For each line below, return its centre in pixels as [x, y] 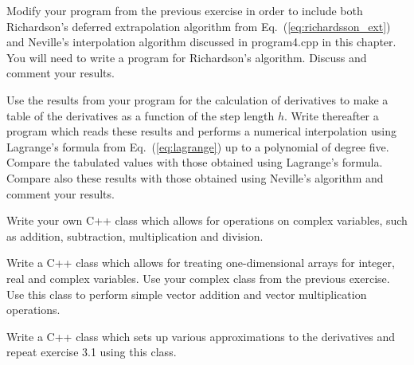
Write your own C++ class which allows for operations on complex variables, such [207, 220]
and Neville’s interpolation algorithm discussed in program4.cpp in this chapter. [201, 42]
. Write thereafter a [332, 115]
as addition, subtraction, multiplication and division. [135, 235]
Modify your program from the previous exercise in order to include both [185, 10]
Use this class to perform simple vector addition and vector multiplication [187, 294]
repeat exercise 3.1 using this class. [92, 352]
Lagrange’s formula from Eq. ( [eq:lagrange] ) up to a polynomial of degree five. [198, 146]
